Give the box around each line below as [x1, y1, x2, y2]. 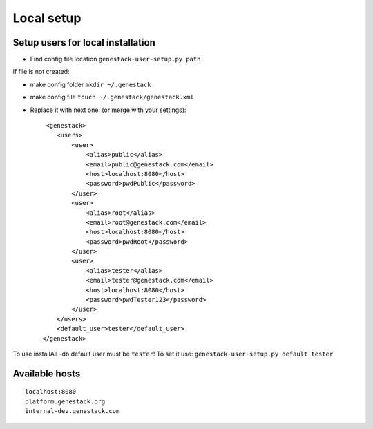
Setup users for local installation [12, 37, 155, 48]
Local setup [12, 10, 82, 26]
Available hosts [12, 368, 81, 379]
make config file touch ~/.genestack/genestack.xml [30, 93, 195, 102]
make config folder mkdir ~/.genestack [30, 80, 151, 88]
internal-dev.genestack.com [25, 408, 120, 415]
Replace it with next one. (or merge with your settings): [30, 106, 186, 114]
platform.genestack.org [25, 397, 106, 406]
